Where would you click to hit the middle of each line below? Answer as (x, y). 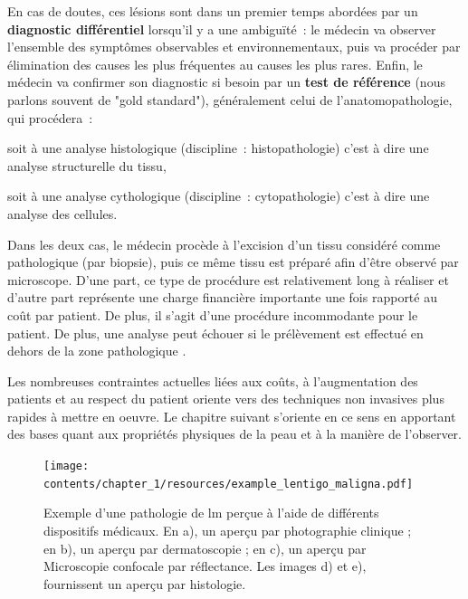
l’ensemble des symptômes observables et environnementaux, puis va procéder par (234, 47)
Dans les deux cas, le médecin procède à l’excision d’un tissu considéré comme (224, 244)
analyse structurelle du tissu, (87, 165)
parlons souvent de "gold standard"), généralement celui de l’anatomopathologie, (230, 99)
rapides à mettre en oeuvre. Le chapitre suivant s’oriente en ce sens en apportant (232, 416)
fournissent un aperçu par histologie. (145, 583)
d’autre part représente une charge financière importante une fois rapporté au (222, 297)
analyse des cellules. (62, 213)
